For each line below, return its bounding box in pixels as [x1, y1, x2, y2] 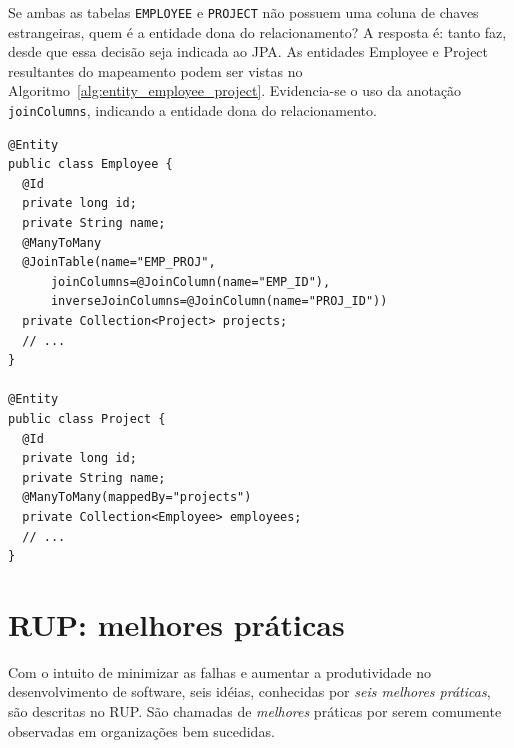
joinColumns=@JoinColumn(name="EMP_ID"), [50, 274, 331, 289]
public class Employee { [8, 157, 173, 172]
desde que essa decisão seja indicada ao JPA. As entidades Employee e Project [8, 41, 489, 62]
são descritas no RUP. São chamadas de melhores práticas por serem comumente [8, 701, 502, 722]
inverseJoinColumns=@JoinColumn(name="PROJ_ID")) [50, 294, 388, 309]
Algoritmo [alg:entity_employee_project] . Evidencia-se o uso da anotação [8, 80, 462, 101]
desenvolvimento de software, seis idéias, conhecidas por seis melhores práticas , [8, 681, 491, 702]
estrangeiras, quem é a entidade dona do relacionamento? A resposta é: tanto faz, [8, 21, 507, 42]
